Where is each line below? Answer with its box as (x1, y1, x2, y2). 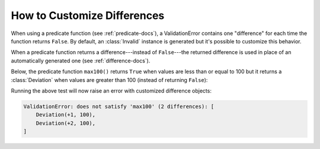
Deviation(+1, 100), (36, 112, 96, 118)
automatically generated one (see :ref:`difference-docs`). (11, 57, 151, 64)
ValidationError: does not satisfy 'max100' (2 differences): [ (23, 103, 215, 110)
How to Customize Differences (11, 9, 165, 22)
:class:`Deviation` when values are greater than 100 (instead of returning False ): (11, 76, 208, 83)
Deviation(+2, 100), (36, 119, 96, 126)
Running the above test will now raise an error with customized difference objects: (11, 87, 212, 94)
